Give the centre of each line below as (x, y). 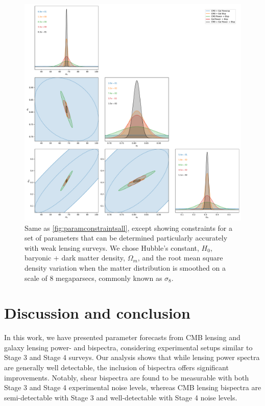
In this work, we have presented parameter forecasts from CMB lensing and (122, 337)
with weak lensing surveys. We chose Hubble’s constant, (112, 247)
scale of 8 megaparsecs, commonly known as (93, 278)
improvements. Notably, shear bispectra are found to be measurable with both (127, 377)
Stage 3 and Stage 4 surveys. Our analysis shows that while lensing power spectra (132, 357)
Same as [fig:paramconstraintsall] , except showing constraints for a (129, 228)
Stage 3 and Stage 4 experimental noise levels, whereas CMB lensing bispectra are (133, 387)
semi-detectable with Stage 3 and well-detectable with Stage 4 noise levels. (121, 397)
